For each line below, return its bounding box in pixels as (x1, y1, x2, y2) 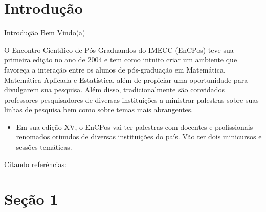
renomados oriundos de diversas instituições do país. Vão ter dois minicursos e (16, 131, 262, 142)
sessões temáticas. (16, 142, 72, 152)
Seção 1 (4, 189, 58, 209)
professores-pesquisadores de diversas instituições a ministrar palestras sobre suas (4, 94, 259, 105)
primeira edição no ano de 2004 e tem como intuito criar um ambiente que (4, 54, 237, 65)
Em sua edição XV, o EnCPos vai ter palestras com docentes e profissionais (16, 121, 253, 132)
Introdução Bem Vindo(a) (4, 27, 85, 38)
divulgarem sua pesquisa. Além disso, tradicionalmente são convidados (4, 84, 225, 95)
